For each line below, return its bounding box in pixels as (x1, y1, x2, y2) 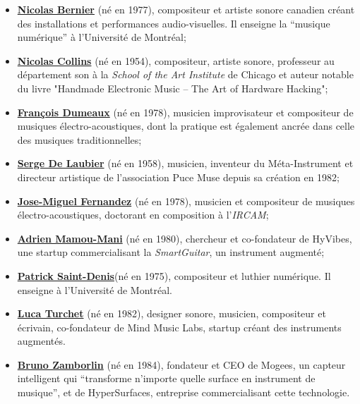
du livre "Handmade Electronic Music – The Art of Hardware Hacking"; (17, 80, 328, 95)
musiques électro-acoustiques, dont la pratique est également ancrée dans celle (17, 118, 355, 133)
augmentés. (17, 333, 66, 348)
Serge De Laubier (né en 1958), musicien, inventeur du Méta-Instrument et (17, 156, 354, 171)
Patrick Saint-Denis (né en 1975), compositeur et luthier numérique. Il (17, 268, 331, 283)
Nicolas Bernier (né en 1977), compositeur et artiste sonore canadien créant (17, 2, 355, 16)
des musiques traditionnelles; (17, 132, 142, 147)
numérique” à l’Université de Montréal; (17, 30, 186, 44)
